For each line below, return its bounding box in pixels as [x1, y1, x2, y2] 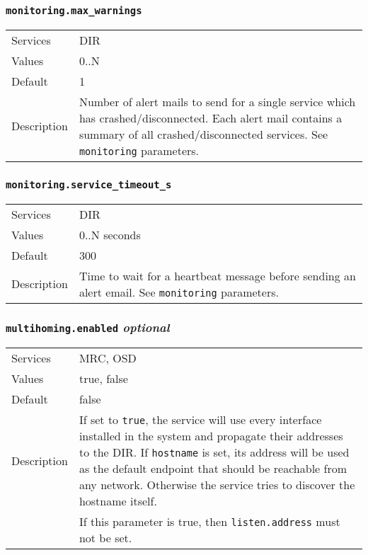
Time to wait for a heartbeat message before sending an [79, 267, 356, 284]
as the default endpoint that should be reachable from [79, 460, 347, 477]
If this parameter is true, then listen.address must [79, 513, 340, 530]
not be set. [79, 530, 132, 547]
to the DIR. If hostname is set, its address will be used [79, 444, 350, 461]
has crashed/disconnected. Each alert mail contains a [79, 109, 343, 126]
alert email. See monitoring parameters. [79, 283, 279, 300]
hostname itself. [79, 493, 157, 510]
